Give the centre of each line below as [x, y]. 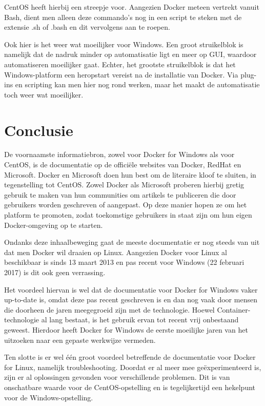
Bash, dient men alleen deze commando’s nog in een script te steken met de [123, 17]
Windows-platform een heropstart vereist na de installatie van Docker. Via [121, 74]
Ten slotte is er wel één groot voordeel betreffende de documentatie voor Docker [130, 357]
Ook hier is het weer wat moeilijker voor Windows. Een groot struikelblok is [124, 44]
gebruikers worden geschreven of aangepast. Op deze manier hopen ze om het [126, 205]
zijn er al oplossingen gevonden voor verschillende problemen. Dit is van [117, 377]
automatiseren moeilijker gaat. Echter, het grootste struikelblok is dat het [120, 64]
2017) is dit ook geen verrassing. [55, 272]
